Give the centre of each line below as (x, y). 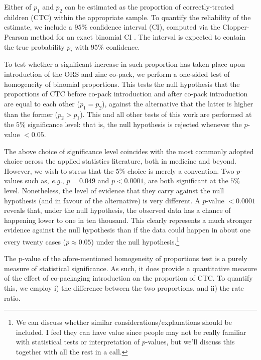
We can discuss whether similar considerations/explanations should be (124, 322)
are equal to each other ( (42, 103)
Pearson (16, 36)
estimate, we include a (38, 27)
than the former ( (31, 114)
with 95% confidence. (107, 46)
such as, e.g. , (44, 181)
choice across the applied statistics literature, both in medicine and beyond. (120, 161)
